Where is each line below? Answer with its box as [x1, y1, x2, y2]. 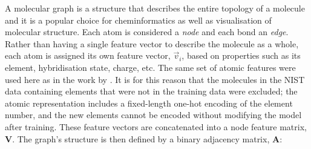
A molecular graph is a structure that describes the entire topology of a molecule [5, 2, 305, 14]
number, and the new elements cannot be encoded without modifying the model [5, 108, 302, 121]
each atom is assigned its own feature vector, [5, 49, 171, 62]
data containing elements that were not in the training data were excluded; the [5, 85, 298, 98]
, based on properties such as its [182, 49, 301, 62]
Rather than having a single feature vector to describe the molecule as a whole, [5, 37, 299, 50]
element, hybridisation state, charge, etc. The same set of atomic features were [5, 61, 296, 73]
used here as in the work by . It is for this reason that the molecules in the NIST [5, 73, 305, 85]
